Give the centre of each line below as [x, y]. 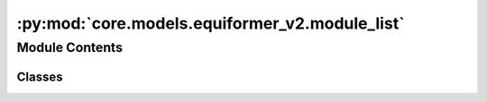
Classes [40, 76]
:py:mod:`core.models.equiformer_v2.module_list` [211, 23]
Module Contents [70, 47]
